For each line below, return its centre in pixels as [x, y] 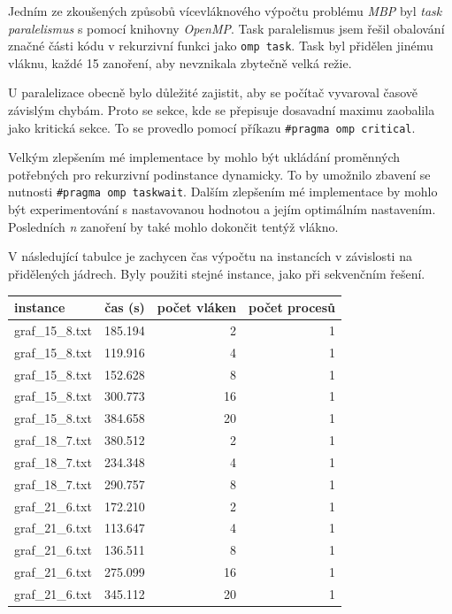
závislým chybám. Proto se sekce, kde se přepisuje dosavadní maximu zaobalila [222, 110]
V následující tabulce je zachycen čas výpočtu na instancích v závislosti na [210, 256]
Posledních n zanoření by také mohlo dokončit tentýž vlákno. [173, 226]
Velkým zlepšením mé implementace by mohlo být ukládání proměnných [204, 157]
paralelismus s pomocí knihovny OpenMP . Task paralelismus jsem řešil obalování [226, 28]
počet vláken [197, 307]
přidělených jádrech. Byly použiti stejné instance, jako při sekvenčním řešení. [217, 273]
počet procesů [292, 307]
